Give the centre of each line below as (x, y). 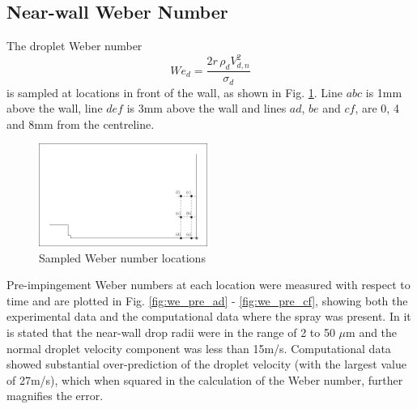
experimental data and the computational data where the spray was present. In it (209, 316)
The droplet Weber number (74, 46)
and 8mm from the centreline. (81, 124)
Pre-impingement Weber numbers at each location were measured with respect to (208, 285)
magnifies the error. (55, 396)
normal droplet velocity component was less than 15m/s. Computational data (199, 348)
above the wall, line (55, 108)
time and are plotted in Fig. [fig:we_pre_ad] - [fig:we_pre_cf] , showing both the (207, 300)
